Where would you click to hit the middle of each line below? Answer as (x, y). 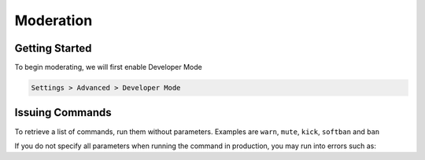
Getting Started (53, 48)
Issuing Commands (63, 113)
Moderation (54, 20)
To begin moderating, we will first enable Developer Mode (108, 67)
